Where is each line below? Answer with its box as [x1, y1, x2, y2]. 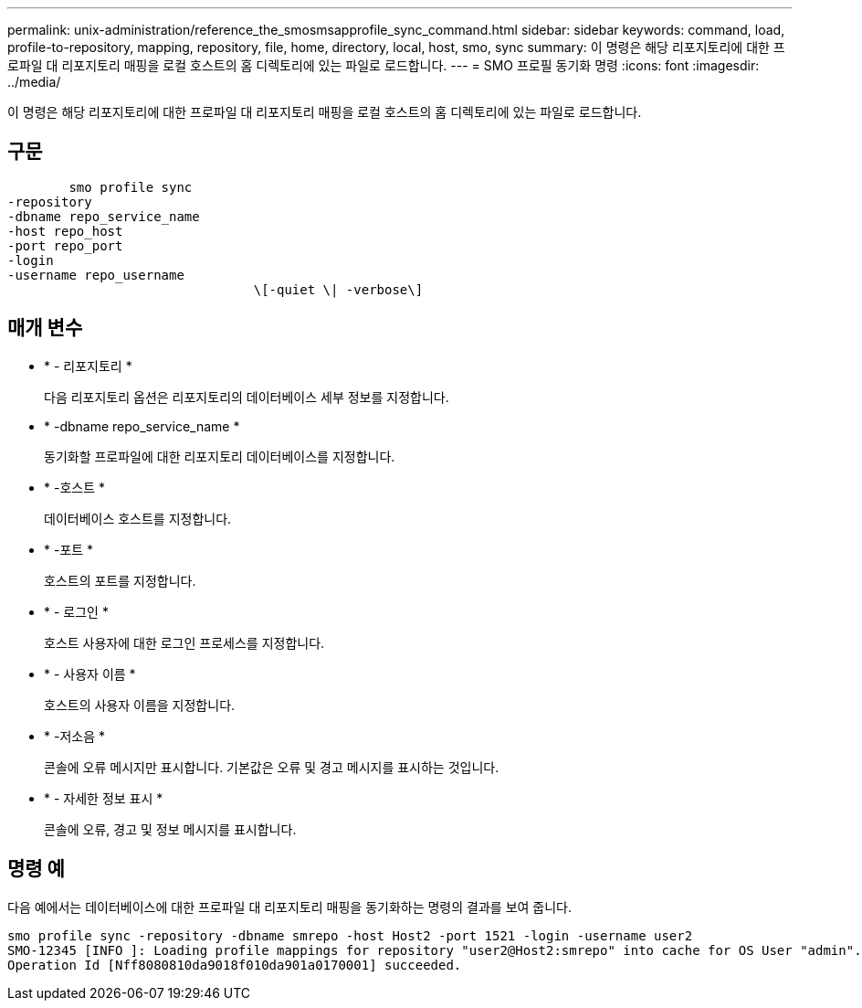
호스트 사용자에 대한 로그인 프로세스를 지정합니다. [44, 634, 325, 651]
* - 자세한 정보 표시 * [44, 790, 163, 806]
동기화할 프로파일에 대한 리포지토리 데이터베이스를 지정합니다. [44, 448, 395, 464]
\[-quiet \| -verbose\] [253, 281, 424, 297]
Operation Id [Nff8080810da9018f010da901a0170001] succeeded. [7, 957, 462, 972]
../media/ [7, 74, 61, 90]
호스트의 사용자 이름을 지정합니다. [44, 696, 236, 713]
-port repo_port [7, 238, 123, 253]
